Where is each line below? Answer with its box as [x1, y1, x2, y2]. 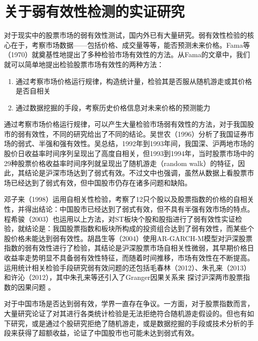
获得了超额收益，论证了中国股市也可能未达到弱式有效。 [17, 328, 198, 338]
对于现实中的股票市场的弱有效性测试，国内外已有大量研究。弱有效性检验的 [4, 30, 247, 40]
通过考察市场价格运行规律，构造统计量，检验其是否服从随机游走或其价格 [15, 76, 252, 86]
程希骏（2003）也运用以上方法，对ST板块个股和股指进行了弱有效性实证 [4, 213, 235, 224]
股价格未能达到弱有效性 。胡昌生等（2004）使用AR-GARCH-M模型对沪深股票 [4, 233, 253, 243]
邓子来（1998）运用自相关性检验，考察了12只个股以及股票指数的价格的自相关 [4, 194, 254, 204]
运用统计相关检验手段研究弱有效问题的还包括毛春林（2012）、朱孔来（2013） [4, 262, 251, 272]
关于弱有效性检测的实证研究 [4, 1, 185, 21]
